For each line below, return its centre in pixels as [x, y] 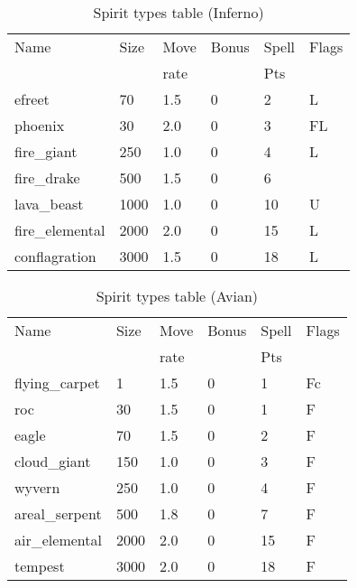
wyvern [37, 487]
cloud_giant [53, 461]
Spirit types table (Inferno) [178, 12]
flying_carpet [57, 383]
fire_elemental [60, 230]
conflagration [55, 256]
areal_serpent [58, 513]
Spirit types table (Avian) [177, 296]
